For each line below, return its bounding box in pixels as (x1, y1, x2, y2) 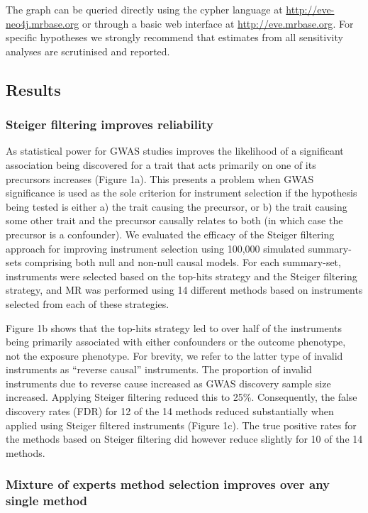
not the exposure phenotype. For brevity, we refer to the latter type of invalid (6, 348, 343, 363)
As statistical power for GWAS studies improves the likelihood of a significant (6, 143, 344, 158)
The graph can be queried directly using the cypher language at (6, 2, 283, 16)
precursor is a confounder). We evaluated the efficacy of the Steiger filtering (6, 226, 335, 241)
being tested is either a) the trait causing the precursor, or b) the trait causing (6, 199, 347, 214)
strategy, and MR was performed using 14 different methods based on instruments (6, 282, 363, 297)
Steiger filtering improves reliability (6, 116, 213, 133)
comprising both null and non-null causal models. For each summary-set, (25, 255, 341, 270)
